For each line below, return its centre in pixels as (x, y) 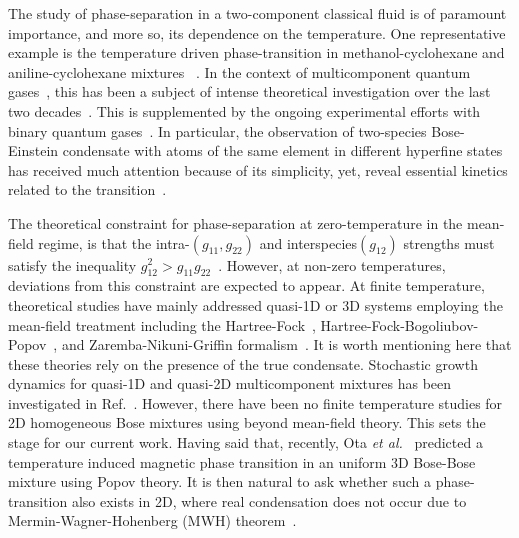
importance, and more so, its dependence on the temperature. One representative (257, 32)
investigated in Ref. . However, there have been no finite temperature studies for (255, 402)
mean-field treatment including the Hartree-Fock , (162, 324)
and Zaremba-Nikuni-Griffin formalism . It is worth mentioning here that (286, 344)
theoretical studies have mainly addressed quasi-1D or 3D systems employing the (255, 304)
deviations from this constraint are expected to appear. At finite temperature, (246, 285)
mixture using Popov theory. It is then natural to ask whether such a (220, 481)
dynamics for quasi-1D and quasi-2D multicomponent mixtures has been (230, 383)
